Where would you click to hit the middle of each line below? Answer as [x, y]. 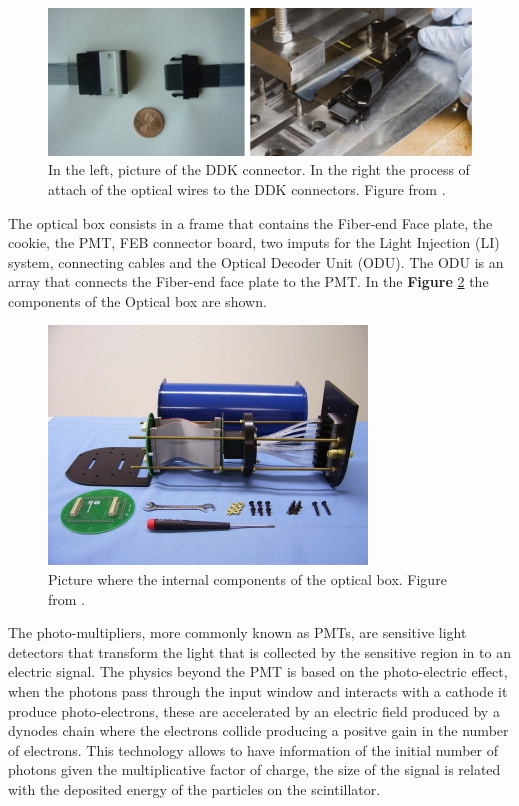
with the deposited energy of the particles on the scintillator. [194, 789]
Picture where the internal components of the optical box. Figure [247, 579]
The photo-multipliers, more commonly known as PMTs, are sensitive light [237, 632]
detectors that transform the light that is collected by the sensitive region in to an [259, 651]
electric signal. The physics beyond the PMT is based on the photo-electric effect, [258, 671]
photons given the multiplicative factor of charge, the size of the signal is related [254, 769]
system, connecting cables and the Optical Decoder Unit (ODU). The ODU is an [256, 261]
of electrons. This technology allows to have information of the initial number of [253, 749]
